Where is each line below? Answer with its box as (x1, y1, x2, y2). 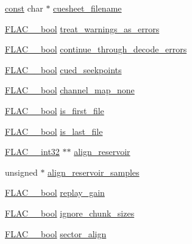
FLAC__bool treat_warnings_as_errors (5, 22, 160, 35)
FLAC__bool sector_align (5, 227, 107, 240)
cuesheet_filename (53, 2, 122, 14)
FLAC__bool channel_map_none (5, 84, 135, 96)
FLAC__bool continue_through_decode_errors (5, 43, 187, 56)
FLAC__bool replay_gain (5, 186, 105, 199)
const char (5, 2, 43, 14)
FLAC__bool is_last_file (5, 124, 103, 137)
